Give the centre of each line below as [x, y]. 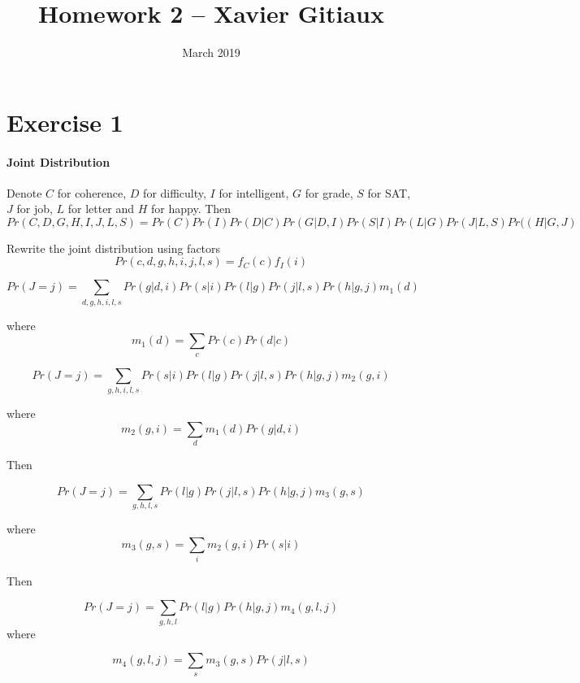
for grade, [329, 192]
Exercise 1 [65, 122]
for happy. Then [191, 209]
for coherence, [92, 192]
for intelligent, [254, 192]
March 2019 [211, 52]
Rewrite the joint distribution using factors [114, 248]
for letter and [101, 209]
